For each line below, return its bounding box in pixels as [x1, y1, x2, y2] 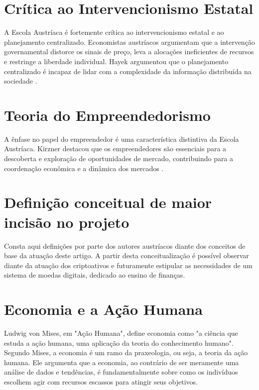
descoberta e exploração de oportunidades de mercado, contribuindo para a [4, 153, 234, 163]
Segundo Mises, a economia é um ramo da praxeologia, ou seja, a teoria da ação [4, 347, 248, 358]
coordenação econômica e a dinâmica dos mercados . [4, 163, 164, 173]
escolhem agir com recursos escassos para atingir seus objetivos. [4, 376, 198, 387]
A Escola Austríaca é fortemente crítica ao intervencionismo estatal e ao [4, 27, 224, 37]
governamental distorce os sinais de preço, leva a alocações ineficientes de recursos [4, 46, 254, 57]
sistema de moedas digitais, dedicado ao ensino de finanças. [4, 270, 185, 280]
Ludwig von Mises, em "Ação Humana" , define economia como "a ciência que [4, 328, 238, 338]
